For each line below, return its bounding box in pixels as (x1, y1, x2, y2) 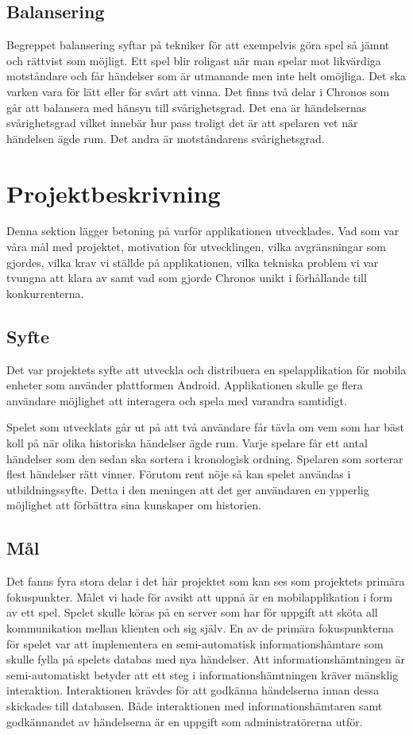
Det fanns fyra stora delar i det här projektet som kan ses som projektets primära (6, 573, 405, 590)
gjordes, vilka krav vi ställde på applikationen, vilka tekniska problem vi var (6, 253, 379, 270)
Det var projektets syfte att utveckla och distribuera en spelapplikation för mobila (6, 361, 407, 377)
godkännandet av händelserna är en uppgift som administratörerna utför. (6, 713, 363, 729)
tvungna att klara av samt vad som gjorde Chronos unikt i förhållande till (6, 269, 367, 286)
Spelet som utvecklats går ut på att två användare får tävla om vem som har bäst (6, 419, 404, 435)
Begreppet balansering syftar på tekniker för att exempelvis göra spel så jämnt (6, 37, 390, 53)
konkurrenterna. (6, 284, 84, 301)
